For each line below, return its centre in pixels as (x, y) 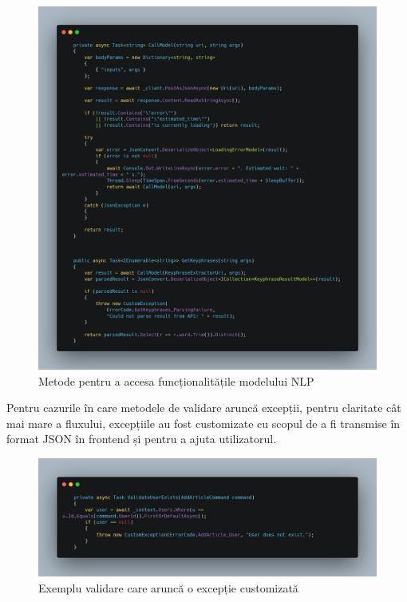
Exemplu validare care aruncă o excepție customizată (168, 587)
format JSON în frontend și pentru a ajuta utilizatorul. (142, 439)
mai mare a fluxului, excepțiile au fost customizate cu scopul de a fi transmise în (203, 423)
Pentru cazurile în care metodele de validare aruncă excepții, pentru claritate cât (204, 408)
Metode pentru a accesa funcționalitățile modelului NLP (176, 380)
